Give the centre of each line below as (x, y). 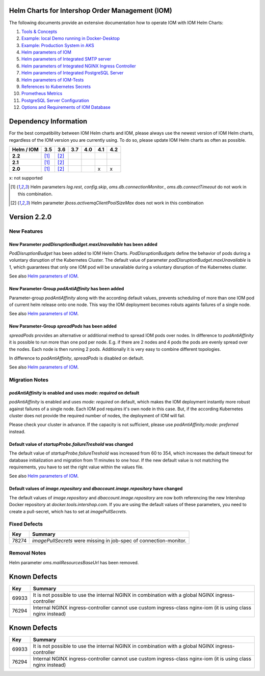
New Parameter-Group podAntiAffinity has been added (66, 289)
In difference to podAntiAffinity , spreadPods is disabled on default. (77, 358)
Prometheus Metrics (42, 93)
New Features (26, 231)
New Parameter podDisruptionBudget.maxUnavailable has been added (83, 244)
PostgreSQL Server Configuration (55, 100)
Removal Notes (27, 553)
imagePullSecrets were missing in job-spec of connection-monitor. (109, 540)
